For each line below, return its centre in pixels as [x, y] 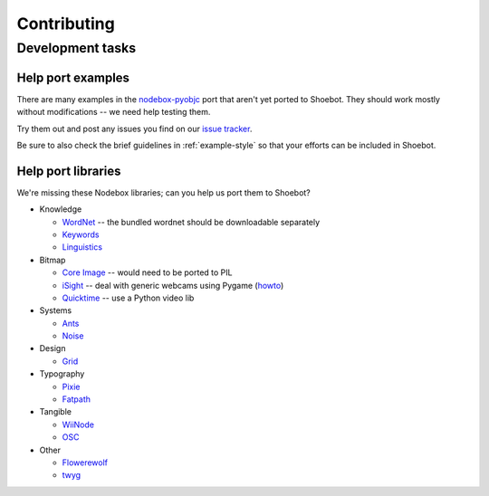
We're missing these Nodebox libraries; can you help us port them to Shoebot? [164, 192]
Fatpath [76, 399]
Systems [56, 310]
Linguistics [82, 247]
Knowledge [61, 209]
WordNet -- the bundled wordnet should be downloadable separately [191, 222]
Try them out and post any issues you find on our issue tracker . [134, 129]
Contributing [66, 24]
